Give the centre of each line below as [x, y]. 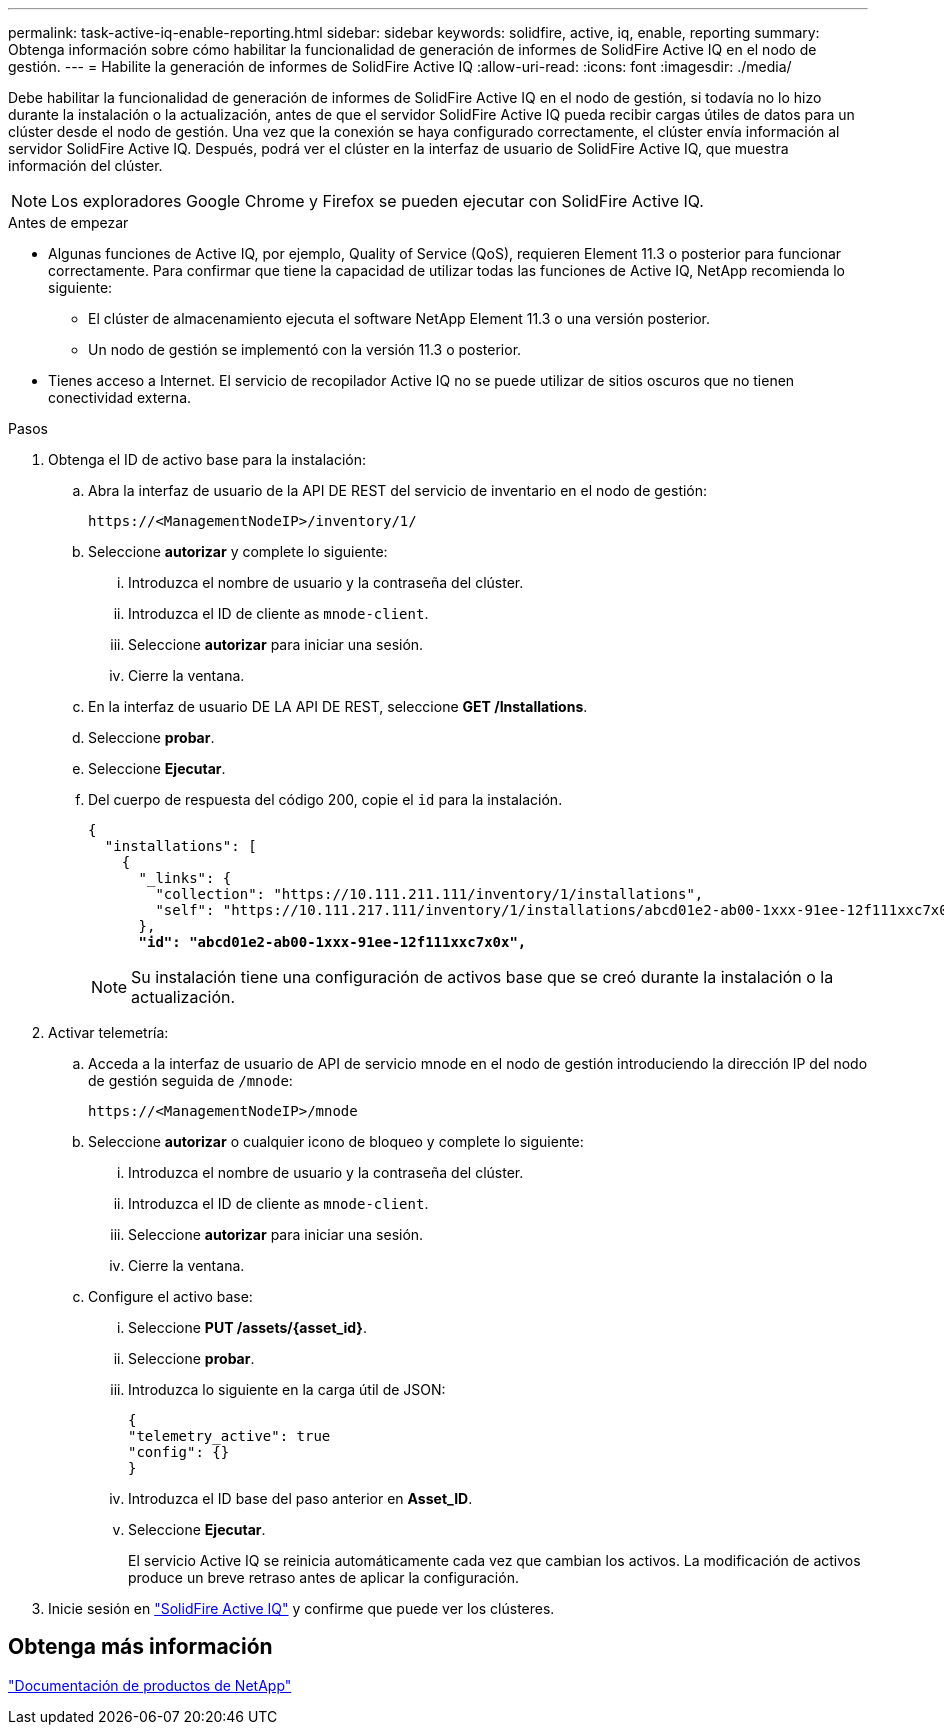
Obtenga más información [140, 1647]
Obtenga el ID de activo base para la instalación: [207, 459]
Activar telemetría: [108, 1032]
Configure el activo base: [170, 1296]
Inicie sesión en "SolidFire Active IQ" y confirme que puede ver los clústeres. [301, 1608]
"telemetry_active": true [229, 1436]
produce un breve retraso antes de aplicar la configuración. [323, 1577]
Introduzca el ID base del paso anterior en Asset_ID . [300, 1498]
